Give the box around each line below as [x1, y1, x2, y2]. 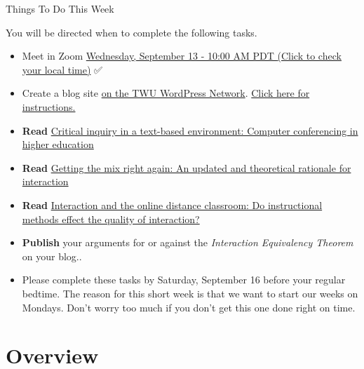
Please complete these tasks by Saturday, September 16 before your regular [22, 272, 346, 287]
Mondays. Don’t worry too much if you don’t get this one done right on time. [22, 300, 356, 314]
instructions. [22, 99, 76, 114]
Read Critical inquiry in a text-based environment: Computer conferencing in [22, 123, 358, 137]
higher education [22, 137, 94, 152]
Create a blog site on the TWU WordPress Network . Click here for [22, 86, 310, 100]
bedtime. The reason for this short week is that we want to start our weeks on [22, 286, 358, 300]
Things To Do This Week [6, 1, 114, 15]
